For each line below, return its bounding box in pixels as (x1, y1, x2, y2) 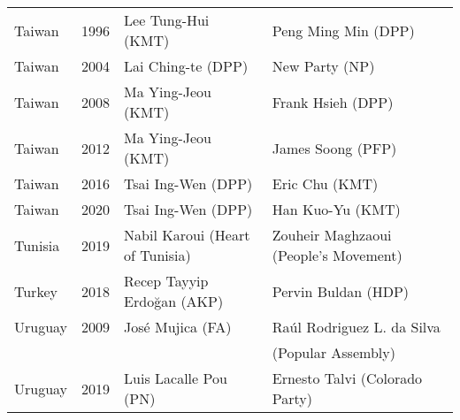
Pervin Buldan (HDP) (272, 280, 410, 302)
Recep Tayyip (124, 271, 209, 291)
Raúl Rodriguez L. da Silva (272, 317, 441, 337)
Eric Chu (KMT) (272, 173, 379, 194)
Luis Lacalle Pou (124, 368, 227, 388)
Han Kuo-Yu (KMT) (272, 199, 401, 219)
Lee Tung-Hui (124, 10, 210, 30)
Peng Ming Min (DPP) (272, 19, 415, 41)
